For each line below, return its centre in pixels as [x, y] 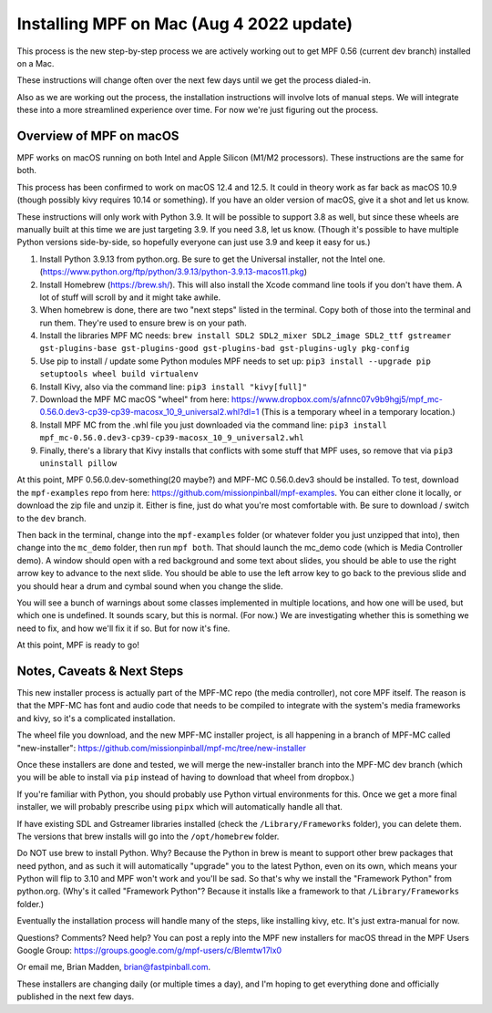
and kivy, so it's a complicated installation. [96, 718]
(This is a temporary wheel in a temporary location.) [358, 412]
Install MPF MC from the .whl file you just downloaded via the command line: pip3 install [213, 425]
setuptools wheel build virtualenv [119, 374]
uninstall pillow [78, 464]
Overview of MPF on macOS [98, 135]
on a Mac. [36, 63]
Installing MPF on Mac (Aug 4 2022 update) [185, 24]
